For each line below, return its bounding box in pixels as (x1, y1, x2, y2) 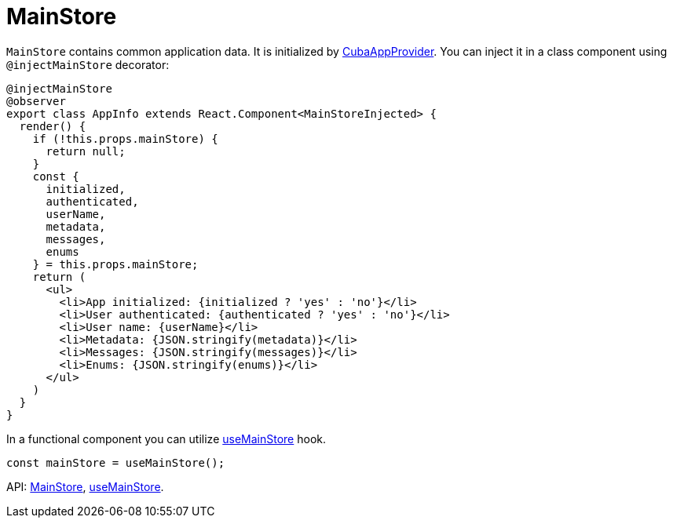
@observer (6, 94, 66, 107)
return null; (46, 144, 126, 158)
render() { (19, 119, 86, 133)
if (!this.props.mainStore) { (32, 132, 218, 145)
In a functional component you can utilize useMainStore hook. (6, 431, 327, 446)
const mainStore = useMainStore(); (6, 456, 225, 469)
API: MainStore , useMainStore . (6, 479, 164, 493)
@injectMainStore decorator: (6, 57, 170, 71)
